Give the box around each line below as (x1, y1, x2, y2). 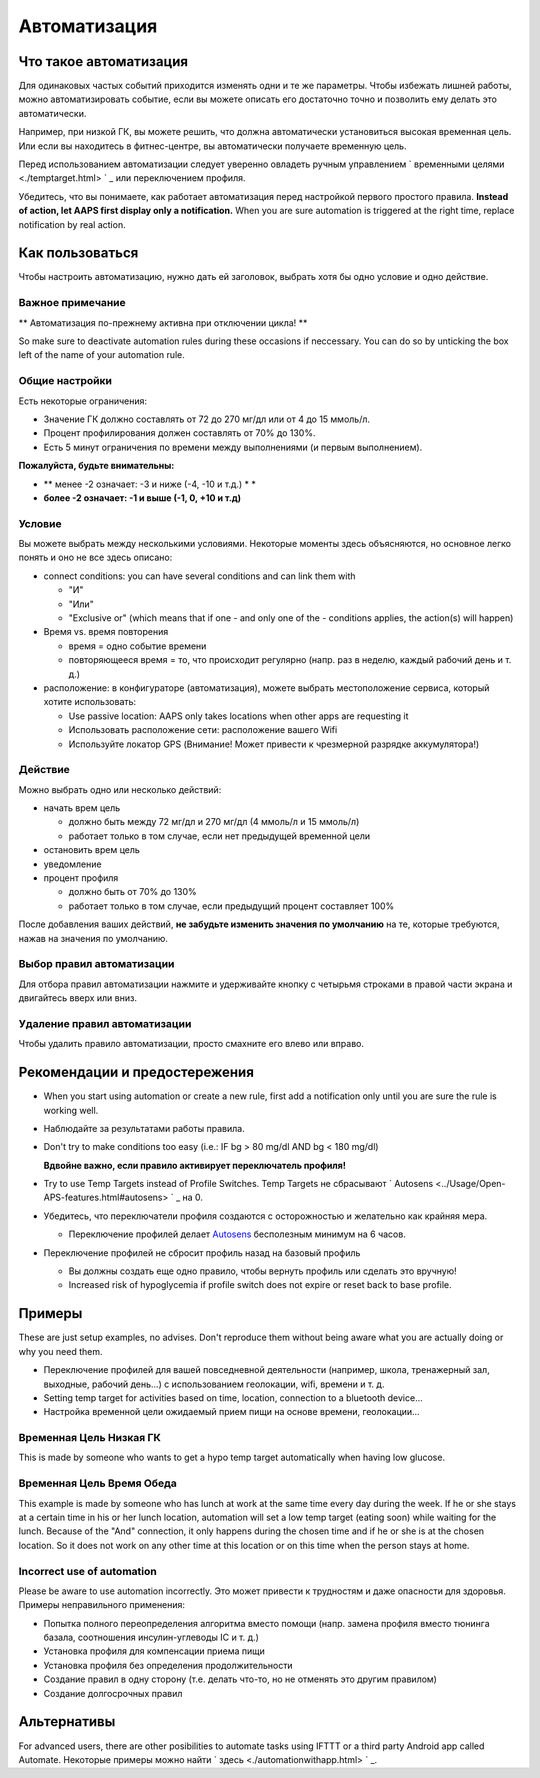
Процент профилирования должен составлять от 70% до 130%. (43, 427, 316, 439)
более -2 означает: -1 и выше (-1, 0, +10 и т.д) (43, 491, 242, 504)
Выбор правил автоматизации (18, 957, 175, 971)
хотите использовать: (43, 696, 137, 708)
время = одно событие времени (68, 640, 207, 652)
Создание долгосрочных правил (43, 1687, 183, 1699)
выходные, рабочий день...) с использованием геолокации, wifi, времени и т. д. (43, 1378, 385, 1390)
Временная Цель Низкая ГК (18, 1431, 162, 1445)
